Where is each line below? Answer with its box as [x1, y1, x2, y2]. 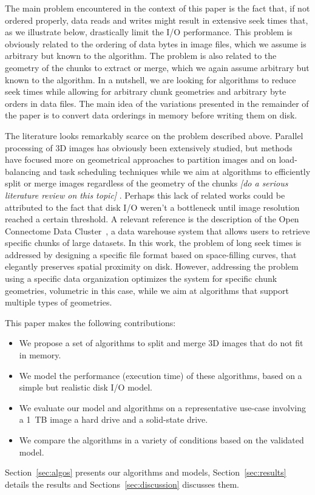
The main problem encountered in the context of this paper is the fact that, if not [5, 2, 310, 14]
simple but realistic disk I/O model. [19, 381, 153, 394]
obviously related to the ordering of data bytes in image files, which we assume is [5, 37, 307, 50]
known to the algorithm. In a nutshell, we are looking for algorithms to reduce [5, 73, 296, 86]
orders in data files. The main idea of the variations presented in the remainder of [5, 97, 309, 109]
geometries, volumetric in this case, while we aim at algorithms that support [5, 284, 289, 296]
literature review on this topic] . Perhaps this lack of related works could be [5, 188, 285, 201]
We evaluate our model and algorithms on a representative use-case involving [19, 401, 306, 414]
